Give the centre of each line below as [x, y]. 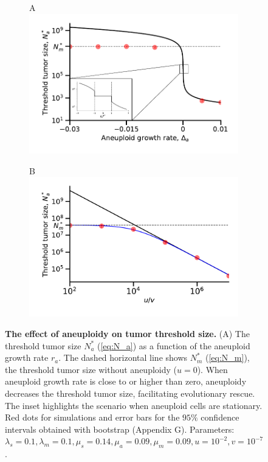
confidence [220, 417]
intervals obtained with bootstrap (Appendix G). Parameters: [120, 429]
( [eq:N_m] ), [228, 357]
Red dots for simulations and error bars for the [92, 417]
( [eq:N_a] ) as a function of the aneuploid [174, 345]
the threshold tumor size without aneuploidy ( [91, 369]
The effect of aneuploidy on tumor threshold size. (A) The [127, 334]
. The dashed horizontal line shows [123, 357]
